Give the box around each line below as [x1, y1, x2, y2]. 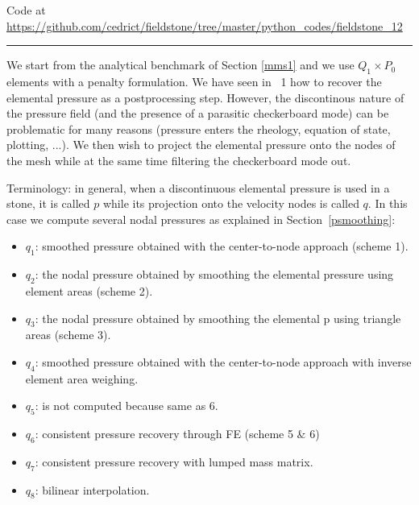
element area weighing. [25, 370, 139, 387]
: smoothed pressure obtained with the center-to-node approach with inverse [35, 353, 412, 370]
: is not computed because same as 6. [35, 397, 218, 414]
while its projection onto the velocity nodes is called [102, 195, 359, 212]
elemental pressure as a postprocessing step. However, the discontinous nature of [6, 89, 404, 106]
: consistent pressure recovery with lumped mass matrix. [35, 453, 313, 470]
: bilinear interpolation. [35, 481, 150, 498]
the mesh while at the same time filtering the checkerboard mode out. [6, 151, 351, 168]
